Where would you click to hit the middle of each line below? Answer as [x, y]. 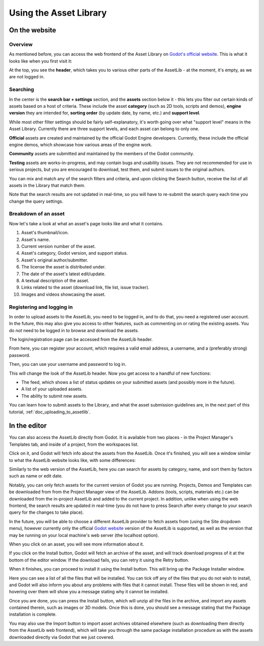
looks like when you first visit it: [41, 61]
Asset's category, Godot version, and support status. [75, 253]
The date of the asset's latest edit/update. [64, 274]
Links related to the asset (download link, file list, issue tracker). [85, 287]
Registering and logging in [41, 307]
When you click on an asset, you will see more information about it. [77, 544]
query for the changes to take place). [46, 512]
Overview [21, 44]
